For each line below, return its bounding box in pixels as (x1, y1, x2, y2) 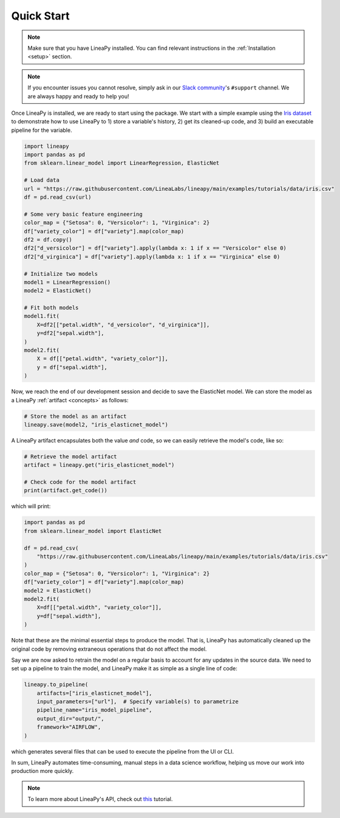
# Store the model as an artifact (24, 413, 127, 419)
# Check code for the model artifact (24, 479, 137, 486)
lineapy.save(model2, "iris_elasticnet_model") (24, 421, 168, 428)
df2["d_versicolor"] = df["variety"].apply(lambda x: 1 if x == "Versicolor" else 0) (24, 245, 287, 252)
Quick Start (11, 9, 70, 22)
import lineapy (24, 143, 69, 150)
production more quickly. (11, 768, 74, 775)
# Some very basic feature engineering (24, 210, 143, 218)
